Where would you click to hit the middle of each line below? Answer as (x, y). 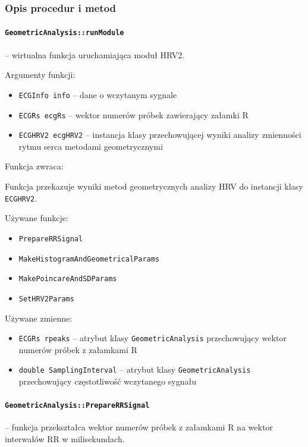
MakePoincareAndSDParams (68, 279)
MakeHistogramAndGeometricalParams (89, 259)
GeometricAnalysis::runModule (65, 33)
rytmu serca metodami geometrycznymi (91, 146)
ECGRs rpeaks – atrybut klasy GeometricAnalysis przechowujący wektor (153, 338)
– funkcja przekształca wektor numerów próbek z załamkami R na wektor (139, 427)
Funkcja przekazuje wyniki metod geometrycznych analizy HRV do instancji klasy (154, 186)
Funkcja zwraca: (34, 166)
